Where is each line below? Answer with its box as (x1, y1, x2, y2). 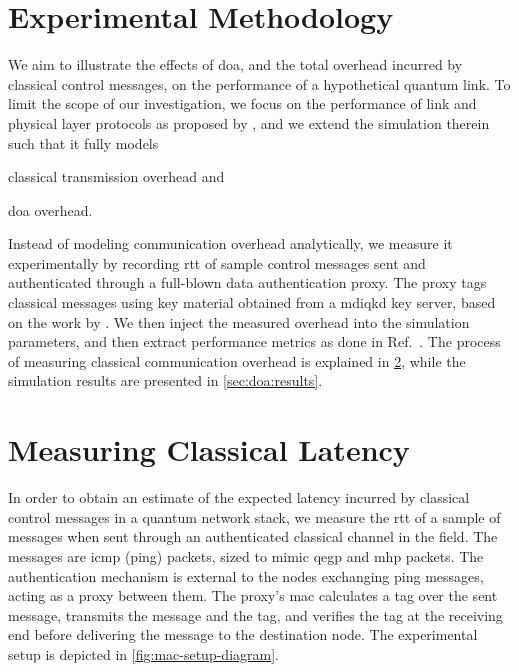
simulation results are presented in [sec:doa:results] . (8, 370, 323, 391)
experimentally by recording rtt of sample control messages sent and (8, 252, 426, 273)
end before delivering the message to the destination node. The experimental (8, 624, 478, 645)
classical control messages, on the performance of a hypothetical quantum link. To (8, 73, 511, 94)
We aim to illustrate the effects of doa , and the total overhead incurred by (8, 54, 463, 75)
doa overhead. (8, 199, 93, 220)
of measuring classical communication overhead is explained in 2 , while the (8, 350, 466, 371)
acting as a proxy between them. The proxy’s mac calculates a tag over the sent (8, 585, 498, 606)
